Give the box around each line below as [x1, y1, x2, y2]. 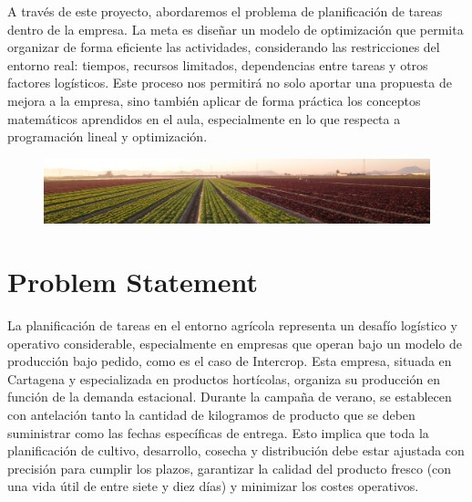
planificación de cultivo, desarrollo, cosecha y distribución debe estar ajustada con [7, 441, 465, 460]
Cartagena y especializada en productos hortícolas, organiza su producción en [7, 369, 440, 388]
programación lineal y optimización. [7, 127, 208, 146]
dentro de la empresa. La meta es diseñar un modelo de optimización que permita [7, 19, 464, 38]
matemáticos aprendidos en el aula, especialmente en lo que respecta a [7, 109, 401, 128]
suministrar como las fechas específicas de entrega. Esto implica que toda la [7, 423, 429, 442]
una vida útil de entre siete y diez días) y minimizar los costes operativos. [7, 476, 419, 496]
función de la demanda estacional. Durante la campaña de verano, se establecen [7, 387, 452, 406]
